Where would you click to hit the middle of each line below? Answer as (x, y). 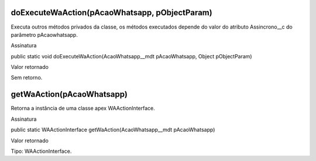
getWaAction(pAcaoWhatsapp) (69, 94)
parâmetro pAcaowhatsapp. (44, 34)
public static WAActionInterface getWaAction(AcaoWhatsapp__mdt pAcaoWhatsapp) (113, 130)
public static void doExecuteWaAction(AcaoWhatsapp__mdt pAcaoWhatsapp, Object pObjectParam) (131, 56)
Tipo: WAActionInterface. (41, 151)
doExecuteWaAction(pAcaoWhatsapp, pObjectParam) (112, 13)
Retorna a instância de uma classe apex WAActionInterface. (83, 108)
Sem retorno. (27, 78)
